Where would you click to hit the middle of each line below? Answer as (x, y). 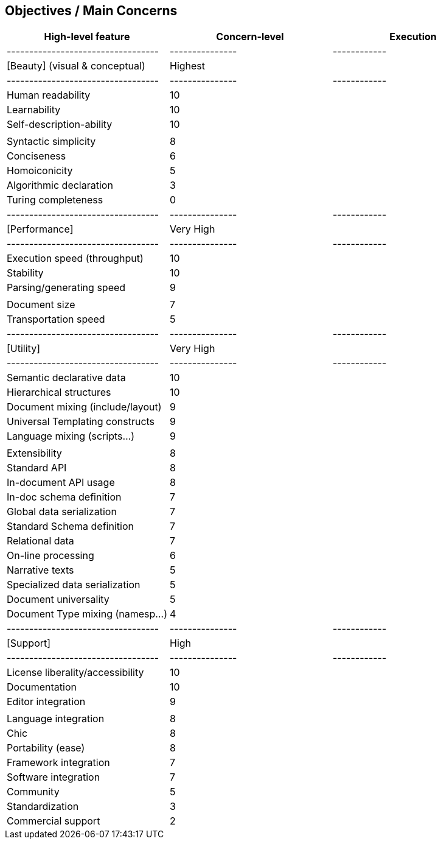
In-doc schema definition (64, 497)
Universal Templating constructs (81, 422)
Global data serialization (62, 512)
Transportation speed (56, 319)
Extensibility (34, 453)
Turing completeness (55, 200)
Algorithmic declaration (60, 185)
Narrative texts (40, 570)
